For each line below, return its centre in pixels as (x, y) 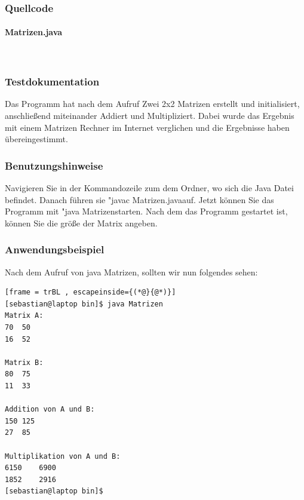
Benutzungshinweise (54, 165)
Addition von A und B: (50, 409)
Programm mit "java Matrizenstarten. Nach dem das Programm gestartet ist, (146, 211)
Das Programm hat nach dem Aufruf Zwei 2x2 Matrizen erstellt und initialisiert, (152, 104)
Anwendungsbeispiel (55, 249)
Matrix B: (24, 362)
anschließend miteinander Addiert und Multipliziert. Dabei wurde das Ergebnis (150, 116)
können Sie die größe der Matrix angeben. (81, 223)
